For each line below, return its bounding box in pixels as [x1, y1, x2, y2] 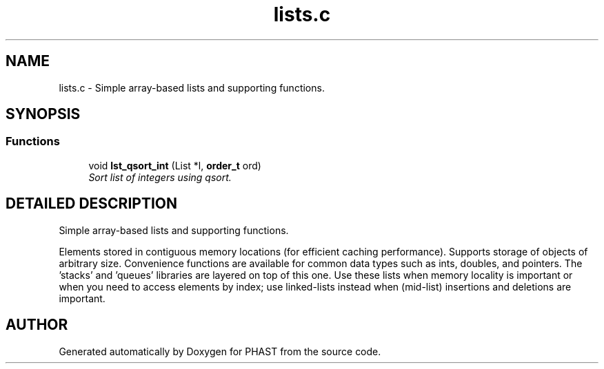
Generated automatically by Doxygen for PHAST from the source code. [59, 345, 381, 357]
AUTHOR [6, 316, 68, 334]
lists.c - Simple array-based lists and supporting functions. [59, 81, 325, 94]
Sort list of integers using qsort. [88, 171, 232, 183]
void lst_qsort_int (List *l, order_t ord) [88, 159, 261, 171]
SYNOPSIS [6, 105, 81, 123]
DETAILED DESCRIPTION [6, 195, 178, 213]
